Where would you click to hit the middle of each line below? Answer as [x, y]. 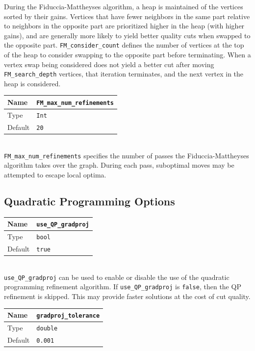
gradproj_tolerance [68, 316]
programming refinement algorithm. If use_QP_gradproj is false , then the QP [123, 287]
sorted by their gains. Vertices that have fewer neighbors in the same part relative [127, 16]
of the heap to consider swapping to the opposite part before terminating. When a [127, 55]
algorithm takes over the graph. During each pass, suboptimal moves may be [119, 165]
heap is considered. [32, 83]
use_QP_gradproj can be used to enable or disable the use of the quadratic [117, 277]
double [47, 328]
